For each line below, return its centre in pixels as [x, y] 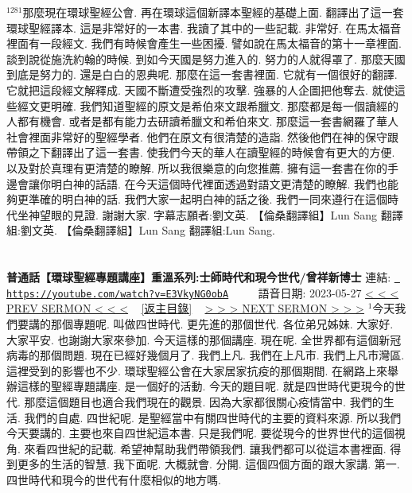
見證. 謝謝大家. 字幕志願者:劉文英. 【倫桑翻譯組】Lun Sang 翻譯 [238, 214]
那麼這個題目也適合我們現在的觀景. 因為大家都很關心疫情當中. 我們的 [204, 401]
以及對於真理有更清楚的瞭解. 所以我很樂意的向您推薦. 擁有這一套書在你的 [197, 167]
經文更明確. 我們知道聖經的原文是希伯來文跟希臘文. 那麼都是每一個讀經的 [208, 105]
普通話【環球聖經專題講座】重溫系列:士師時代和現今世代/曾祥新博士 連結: [199, 277]
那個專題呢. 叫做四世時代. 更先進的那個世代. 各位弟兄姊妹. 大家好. [222, 324]
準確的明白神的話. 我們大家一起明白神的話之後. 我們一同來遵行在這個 [208, 199]
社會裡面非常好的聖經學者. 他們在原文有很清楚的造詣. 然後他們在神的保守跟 [203, 136]
